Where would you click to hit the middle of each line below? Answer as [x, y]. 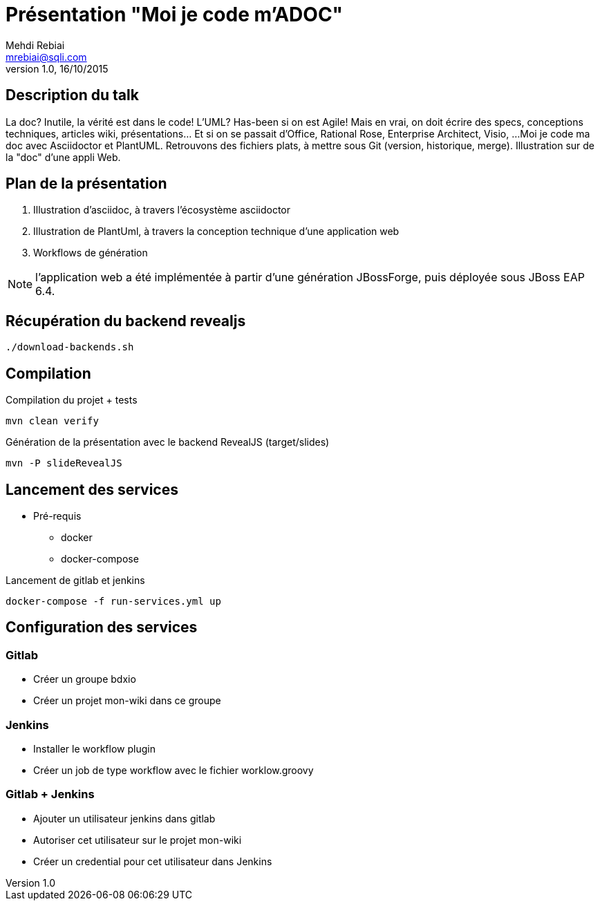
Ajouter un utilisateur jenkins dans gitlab [124, 818]
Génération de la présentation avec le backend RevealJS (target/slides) [168, 442]
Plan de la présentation [86, 184]
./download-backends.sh [70, 347]
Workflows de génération [91, 253]
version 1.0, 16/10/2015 [57, 68]
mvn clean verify [52, 421]
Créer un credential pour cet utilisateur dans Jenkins [153, 861]
